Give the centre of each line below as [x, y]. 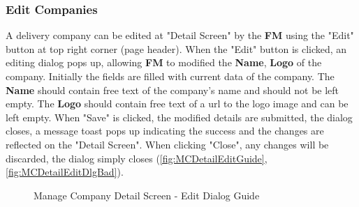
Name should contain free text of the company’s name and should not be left [173, 90]
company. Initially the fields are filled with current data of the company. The [170, 76]
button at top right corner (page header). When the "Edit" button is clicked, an [176, 48]
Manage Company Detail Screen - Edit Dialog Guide [147, 195]
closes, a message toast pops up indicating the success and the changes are [165, 131]
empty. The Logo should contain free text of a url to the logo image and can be [177, 103]
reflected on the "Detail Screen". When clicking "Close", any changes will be [167, 144]
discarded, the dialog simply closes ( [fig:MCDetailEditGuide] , [137, 158]
